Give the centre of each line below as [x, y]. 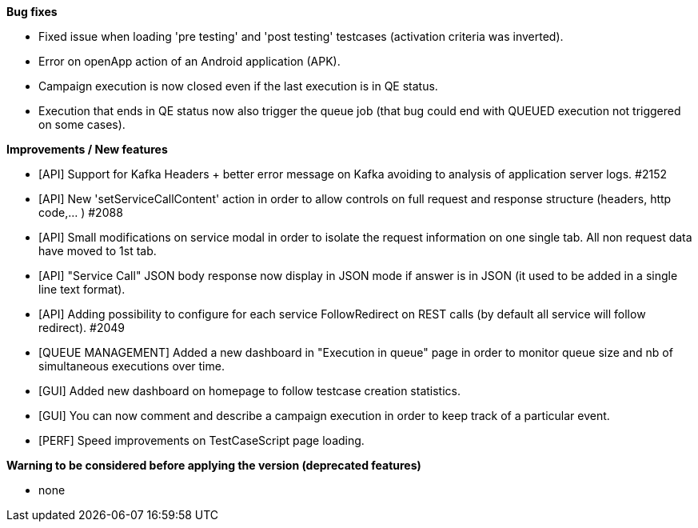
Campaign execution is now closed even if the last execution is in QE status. [238, 86]
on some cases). [82, 124]
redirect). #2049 [82, 328]
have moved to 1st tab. [98, 251]
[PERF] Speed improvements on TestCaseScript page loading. [201, 440]
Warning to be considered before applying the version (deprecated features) [214, 465]
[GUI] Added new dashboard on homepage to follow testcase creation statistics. [250, 391]
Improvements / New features [87, 149]
